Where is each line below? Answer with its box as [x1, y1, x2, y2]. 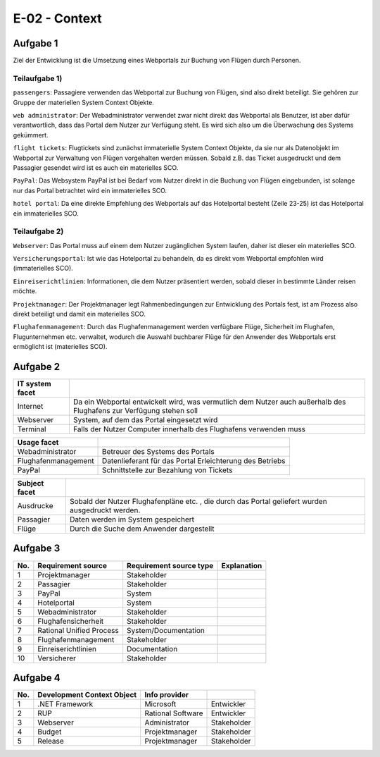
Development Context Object [37, 690, 137, 700]
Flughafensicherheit [37, 616, 104, 626]
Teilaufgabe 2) [13, 226, 64, 236]
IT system [17, 379, 52, 389]
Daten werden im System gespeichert [69, 515, 195, 524]
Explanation [221, 560, 262, 570]
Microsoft [144, 699, 177, 709]
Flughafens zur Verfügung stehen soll [72, 406, 198, 416]
